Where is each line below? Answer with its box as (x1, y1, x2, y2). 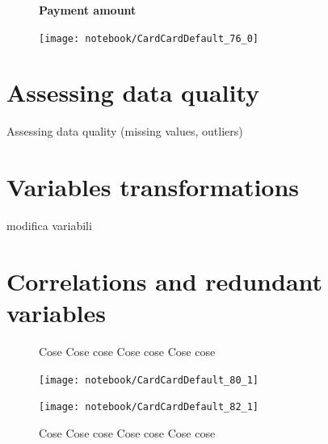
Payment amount (39, 2, 137, 18)
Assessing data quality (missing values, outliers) (6, 123, 243, 140)
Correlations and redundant (6, 264, 323, 297)
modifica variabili (6, 217, 92, 234)
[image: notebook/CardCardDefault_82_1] (39, 401, 259, 413)
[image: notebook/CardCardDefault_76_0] (39, 32, 259, 44)
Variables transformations (6, 170, 300, 203)
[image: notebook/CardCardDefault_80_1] (39, 374, 259, 386)
